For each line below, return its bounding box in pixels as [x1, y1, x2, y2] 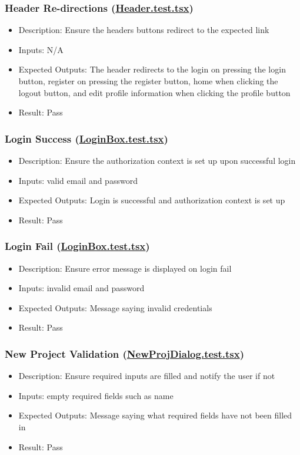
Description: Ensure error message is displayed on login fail [18, 262, 232, 274]
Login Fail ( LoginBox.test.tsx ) [5, 239, 150, 253]
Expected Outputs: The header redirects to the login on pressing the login [18, 63, 286, 75]
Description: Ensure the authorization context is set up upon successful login [18, 154, 296, 166]
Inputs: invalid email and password [18, 282, 145, 294]
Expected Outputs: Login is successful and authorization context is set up [18, 194, 285, 206]
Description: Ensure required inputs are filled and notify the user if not [18, 370, 275, 382]
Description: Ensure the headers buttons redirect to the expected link [18, 24, 269, 36]
